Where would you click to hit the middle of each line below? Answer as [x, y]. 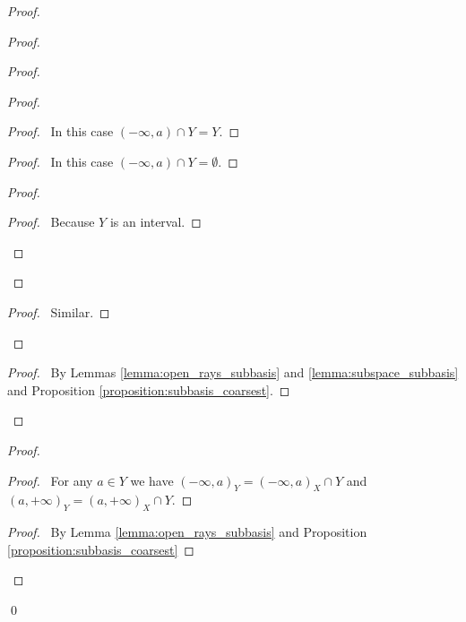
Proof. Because [51, 222]
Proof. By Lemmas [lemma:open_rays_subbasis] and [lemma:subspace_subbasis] [233, 372]
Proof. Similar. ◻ [59, 311]
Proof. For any [50, 480]
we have [152, 480]
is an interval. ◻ [155, 222]
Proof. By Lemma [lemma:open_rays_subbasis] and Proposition [187, 532]
